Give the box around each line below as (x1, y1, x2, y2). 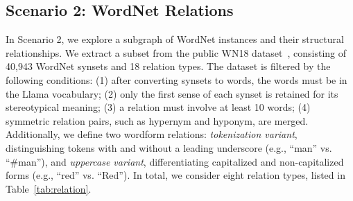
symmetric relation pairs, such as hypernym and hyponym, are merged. (6, 113, 309, 128)
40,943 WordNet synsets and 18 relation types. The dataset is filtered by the (6, 59, 331, 73)
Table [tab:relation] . (6, 181, 92, 195)
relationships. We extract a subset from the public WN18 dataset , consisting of (6, 45, 347, 60)
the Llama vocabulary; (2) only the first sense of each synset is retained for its (6, 86, 338, 101)
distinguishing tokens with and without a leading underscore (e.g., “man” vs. (6, 140, 332, 155)
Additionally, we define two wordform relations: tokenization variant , (6, 127, 298, 141)
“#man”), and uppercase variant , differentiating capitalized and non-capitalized (6, 154, 344, 168)
